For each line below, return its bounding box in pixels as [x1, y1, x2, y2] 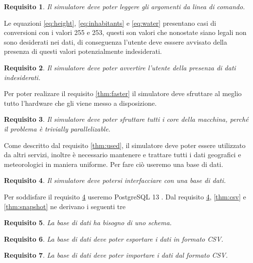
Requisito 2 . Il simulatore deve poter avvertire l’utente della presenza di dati [4, 62, 236, 72]
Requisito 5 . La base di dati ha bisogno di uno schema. [4, 217, 172, 228]
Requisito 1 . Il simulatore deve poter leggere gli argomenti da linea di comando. [4, 1, 245, 11]
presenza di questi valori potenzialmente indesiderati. [4, 46, 162, 56]
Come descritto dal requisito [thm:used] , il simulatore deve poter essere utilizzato [4, 140, 246, 150]
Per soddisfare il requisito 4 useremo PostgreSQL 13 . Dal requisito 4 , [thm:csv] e [4, 191, 246, 201]
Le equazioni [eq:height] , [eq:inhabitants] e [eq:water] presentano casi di [4, 17, 217, 28]
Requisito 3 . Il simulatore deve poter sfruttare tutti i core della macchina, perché [4, 114, 249, 124]
